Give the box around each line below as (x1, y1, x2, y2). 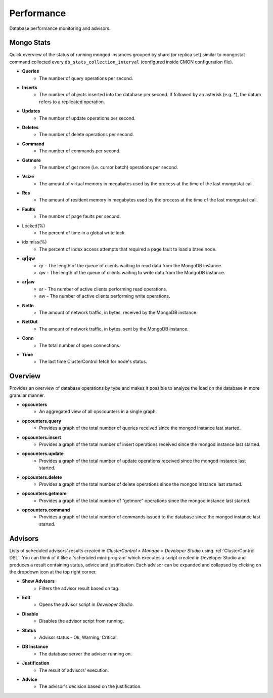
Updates (22, 108, 40, 114)
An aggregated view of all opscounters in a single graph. (39, 408, 157, 415)
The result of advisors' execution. (39, 667, 109, 673)
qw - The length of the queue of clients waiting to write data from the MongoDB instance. (39, 270, 225, 275)
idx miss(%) (22, 239, 47, 245)
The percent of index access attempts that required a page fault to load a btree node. (39, 246, 217, 252)
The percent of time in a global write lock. (39, 230, 126, 236)
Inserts (22, 85, 37, 91)
